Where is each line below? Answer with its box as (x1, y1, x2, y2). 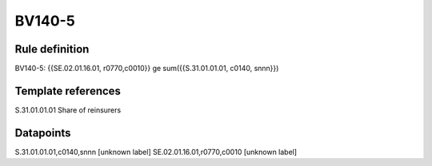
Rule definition (14, 42, 90, 56)
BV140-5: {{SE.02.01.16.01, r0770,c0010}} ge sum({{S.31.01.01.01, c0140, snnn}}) (14, 64, 279, 73)
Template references (14, 84, 122, 97)
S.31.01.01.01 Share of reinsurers (14, 105, 122, 115)
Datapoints (14, 126, 71, 140)
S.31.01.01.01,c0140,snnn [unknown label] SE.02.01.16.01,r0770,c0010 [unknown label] (14, 147, 298, 156)
